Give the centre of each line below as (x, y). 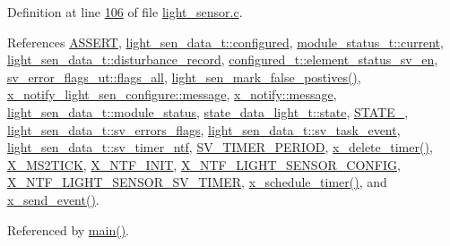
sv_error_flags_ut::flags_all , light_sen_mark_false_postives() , (184, 76)
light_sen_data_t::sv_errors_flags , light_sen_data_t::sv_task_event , (204, 129)
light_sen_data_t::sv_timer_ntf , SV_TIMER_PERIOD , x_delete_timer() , (220, 147)
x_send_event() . (53, 199)
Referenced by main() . (68, 229)
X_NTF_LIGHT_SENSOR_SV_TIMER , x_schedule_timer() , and (197, 182)
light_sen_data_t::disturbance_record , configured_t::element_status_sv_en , (223, 59)
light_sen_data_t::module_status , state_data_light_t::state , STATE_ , (208, 111)
